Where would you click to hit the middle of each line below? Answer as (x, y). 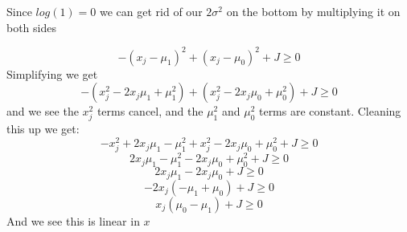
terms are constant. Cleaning (330, 111)
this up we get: (43, 129)
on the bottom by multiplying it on (313, 11)
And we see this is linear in (73, 220)
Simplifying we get (52, 73)
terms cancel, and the (150, 111)
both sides (31, 27)
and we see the (43, 111)
